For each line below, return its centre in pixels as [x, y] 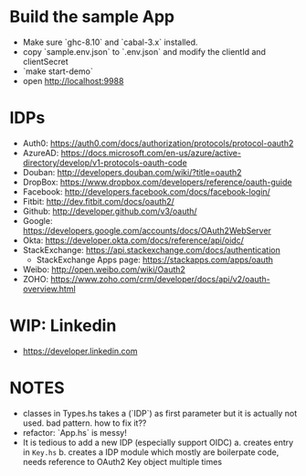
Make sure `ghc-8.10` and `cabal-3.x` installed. [110, 42]
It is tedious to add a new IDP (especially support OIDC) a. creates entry [158, 442]
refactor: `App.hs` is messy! [75, 432]
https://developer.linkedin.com [80, 351]
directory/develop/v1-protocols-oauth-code [105, 163]
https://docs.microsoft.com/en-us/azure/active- [151, 153]
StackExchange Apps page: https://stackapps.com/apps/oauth [155, 259]
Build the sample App [92, 17]
